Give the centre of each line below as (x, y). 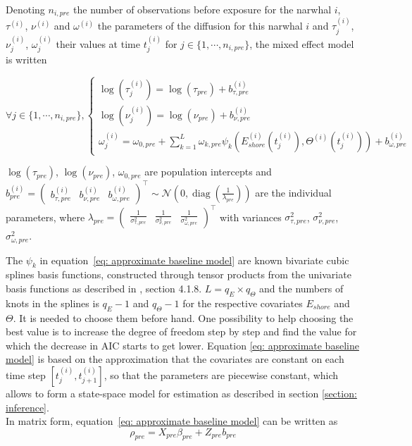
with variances (251, 217)
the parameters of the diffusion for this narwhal (200, 26)
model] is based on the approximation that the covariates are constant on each (175, 359)
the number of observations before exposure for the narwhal (202, 9)
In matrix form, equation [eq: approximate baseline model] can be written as (172, 421)
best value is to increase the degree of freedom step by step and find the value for (181, 332)
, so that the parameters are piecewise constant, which (221, 374)
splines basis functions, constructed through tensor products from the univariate (179, 274)
